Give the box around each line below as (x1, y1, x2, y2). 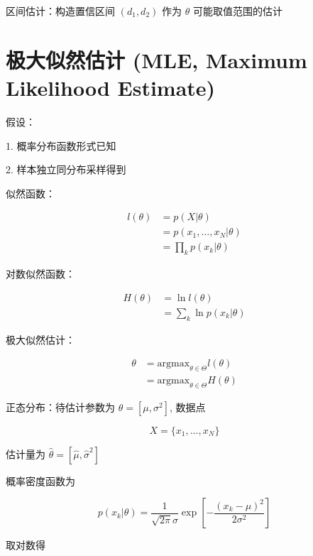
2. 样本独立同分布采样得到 (6, 162, 126, 177)
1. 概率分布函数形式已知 (6, 138, 116, 153)
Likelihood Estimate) (6, 72, 216, 102)
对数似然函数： (6, 266, 75, 281)
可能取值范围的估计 (192, 4, 282, 18)
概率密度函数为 (6, 473, 75, 488)
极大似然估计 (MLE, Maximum (6, 45, 307, 74)
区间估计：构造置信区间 (6, 4, 115, 18)
